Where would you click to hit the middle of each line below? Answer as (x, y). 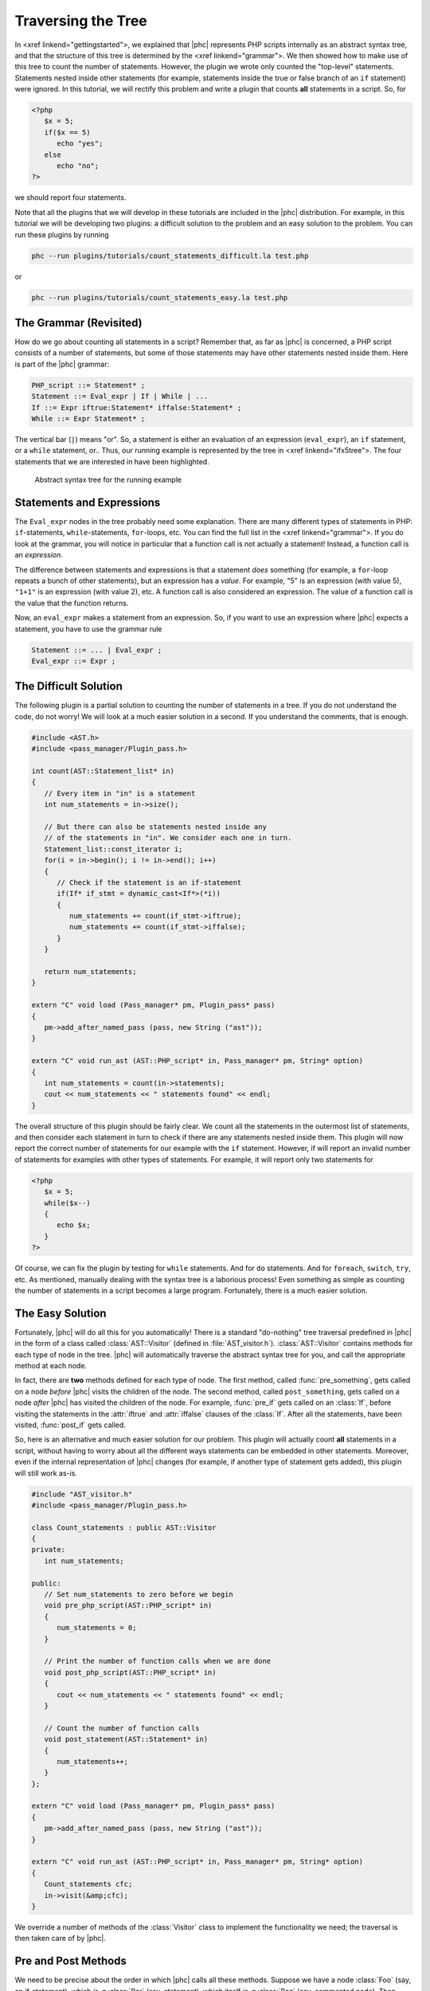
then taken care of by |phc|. (61, 1938)
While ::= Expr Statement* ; (88, 419)
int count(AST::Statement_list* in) (103, 771)
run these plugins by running (62, 234)
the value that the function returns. (72, 603)
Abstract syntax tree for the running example (108, 480)
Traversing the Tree (81, 21)
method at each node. (51, 1366)
